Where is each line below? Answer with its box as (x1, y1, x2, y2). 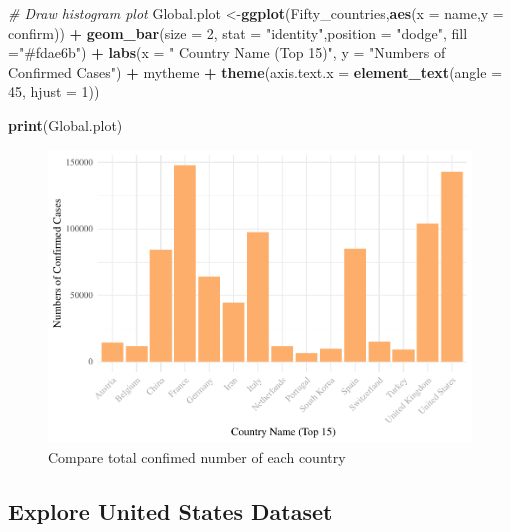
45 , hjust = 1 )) (8, 81, 100, 102)
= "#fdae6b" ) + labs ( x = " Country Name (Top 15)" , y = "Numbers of (8, 42, 446, 63)
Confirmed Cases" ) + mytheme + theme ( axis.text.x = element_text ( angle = (8, 61, 503, 82)
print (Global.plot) (8, 114, 123, 135)
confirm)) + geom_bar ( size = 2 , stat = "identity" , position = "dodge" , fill (8, 22, 468, 43)
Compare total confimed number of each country (48, 446, 346, 467)
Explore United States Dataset (8, 495, 333, 526)
